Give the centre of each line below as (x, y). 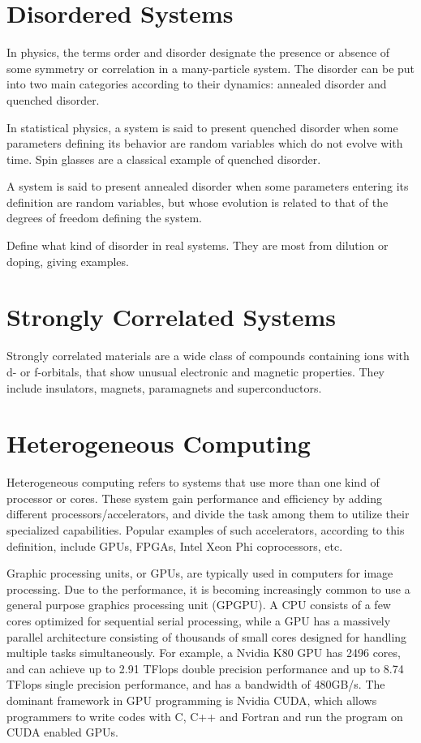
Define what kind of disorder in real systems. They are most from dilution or (198, 245)
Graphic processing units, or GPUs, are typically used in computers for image (200, 573)
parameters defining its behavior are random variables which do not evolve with (205, 143)
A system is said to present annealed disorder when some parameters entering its (208, 186)
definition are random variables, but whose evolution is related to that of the (198, 202)
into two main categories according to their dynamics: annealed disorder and (197, 84)
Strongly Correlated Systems (171, 317)
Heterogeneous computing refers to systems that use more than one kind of (193, 482)
